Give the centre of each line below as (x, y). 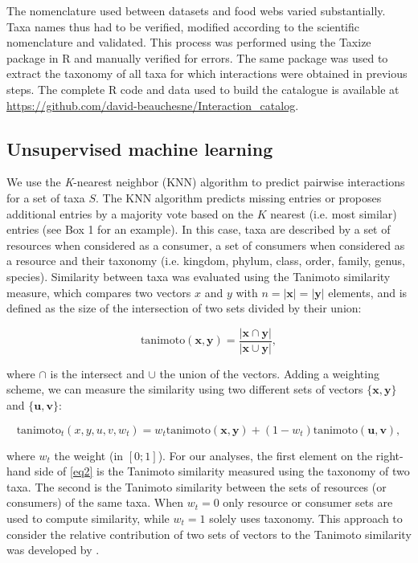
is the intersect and (97, 373)
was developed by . (53, 550)
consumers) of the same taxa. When (95, 502)
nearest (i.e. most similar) (334, 213)
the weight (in (89, 455)
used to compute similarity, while (88, 518)
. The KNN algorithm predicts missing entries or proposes (238, 197)
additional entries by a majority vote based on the (130, 213)
